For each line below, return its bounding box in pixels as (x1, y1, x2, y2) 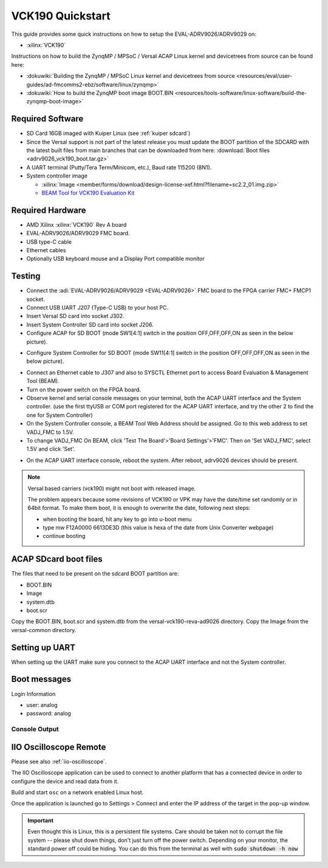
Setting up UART (11, 642, 76, 653)
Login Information (11, 690, 56, 697)
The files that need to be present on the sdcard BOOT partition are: (11, 570, 179, 577)
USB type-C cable (26, 238, 72, 246)
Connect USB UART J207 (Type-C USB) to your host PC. (26, 304, 169, 311)
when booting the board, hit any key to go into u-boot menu (43, 515, 192, 523)
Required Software (11, 114, 84, 124)
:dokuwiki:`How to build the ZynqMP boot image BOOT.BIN (26, 89, 174, 97)
